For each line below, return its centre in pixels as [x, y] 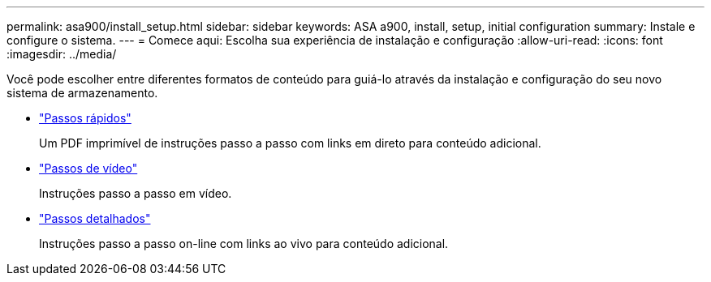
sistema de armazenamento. [82, 93]
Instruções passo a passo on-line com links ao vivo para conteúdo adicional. [244, 244]
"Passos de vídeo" [88, 168]
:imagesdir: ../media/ [62, 54]
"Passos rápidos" [85, 118]
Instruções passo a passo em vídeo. [136, 193]
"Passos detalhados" [95, 218]
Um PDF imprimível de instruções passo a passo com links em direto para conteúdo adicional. [290, 143]
